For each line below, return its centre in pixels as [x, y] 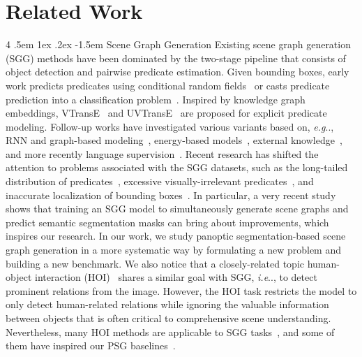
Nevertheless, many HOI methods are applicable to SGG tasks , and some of [170, 331]
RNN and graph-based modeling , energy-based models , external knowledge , [174, 140]
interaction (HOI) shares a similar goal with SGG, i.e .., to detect [176, 277]
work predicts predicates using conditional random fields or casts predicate [168, 85]
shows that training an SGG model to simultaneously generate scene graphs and [177, 209]
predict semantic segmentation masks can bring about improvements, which [167, 222]
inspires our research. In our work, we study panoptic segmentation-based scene [176, 236]
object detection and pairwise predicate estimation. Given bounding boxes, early [178, 72]
